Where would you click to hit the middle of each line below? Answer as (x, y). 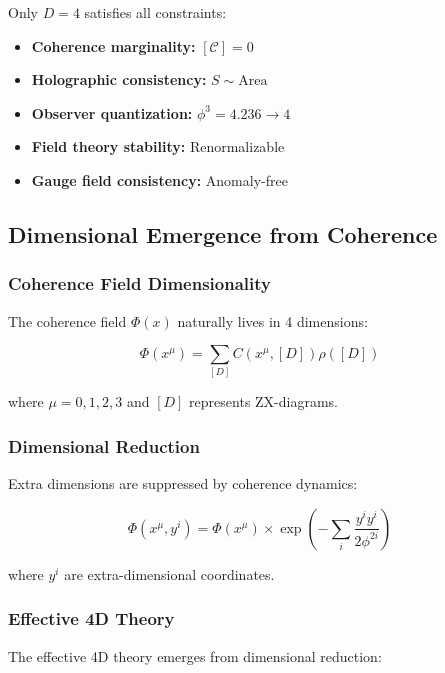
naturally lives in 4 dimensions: (272, 320)
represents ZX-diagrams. (264, 401)
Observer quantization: (112, 112)
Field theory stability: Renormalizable (158, 146)
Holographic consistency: (119, 79)
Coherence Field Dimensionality (139, 283)
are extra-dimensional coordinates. (169, 573)
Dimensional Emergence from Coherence (223, 233)
